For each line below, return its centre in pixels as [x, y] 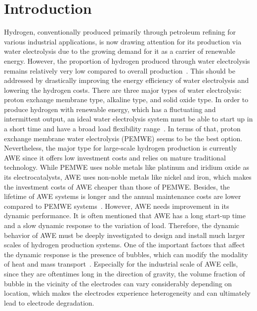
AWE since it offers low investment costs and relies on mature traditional [115, 157]
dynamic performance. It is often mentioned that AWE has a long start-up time [125, 215]
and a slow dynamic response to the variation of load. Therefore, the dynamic [122, 225]
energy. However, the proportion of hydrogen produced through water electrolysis [127, 60]
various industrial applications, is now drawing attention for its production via [123, 41]
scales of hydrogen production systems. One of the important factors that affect [125, 245]
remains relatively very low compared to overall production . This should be [120, 70]
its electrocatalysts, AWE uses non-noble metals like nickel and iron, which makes [128, 177]
